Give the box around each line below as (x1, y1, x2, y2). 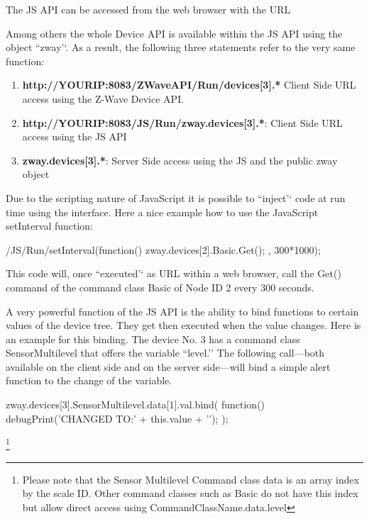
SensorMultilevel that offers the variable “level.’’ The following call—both (6, 345, 325, 360)
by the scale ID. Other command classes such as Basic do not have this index (22, 486, 358, 501)
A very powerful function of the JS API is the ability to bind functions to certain (6, 303, 359, 318)
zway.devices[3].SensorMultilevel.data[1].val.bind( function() (6, 397, 265, 412)
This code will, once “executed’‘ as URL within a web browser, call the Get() (6, 266, 341, 281)
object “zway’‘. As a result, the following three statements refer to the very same (6, 40, 356, 55)
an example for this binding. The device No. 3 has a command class (6, 331, 300, 346)
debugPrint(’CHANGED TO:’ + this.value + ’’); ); (6, 411, 228, 425)
